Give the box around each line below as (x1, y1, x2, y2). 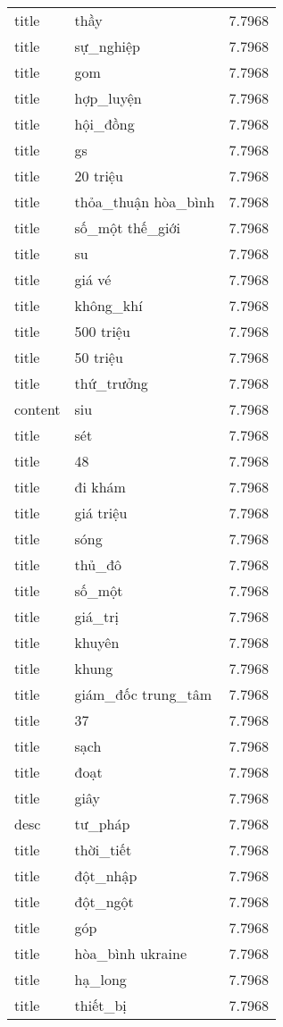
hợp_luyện (74, 88, 142, 108)
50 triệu (74, 347, 123, 367)
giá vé (74, 269, 112, 290)
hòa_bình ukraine (74, 943, 187, 964)
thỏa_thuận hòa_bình (74, 191, 215, 212)
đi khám (74, 476, 126, 497)
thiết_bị (74, 995, 127, 1015)
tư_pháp (74, 813, 130, 834)
